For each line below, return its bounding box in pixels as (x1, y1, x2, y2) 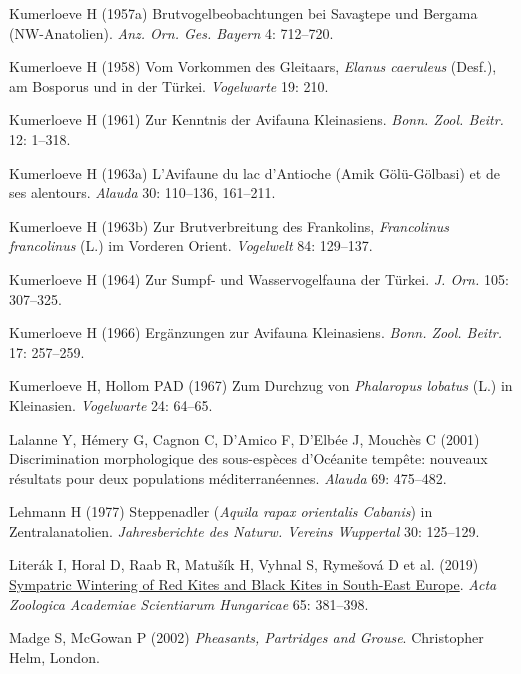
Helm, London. (9, 646, 100, 667)
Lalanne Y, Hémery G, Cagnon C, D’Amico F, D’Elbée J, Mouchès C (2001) (9, 428, 480, 449)
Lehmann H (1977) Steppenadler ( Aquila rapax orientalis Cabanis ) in (9, 501, 433, 522)
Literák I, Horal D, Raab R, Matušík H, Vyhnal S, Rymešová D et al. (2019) (9, 554, 479, 575)
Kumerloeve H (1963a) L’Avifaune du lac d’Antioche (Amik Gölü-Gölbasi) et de (9, 162, 500, 183)
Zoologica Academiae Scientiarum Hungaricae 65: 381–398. (9, 593, 369, 614)
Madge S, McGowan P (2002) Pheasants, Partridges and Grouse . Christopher (9, 627, 484, 648)
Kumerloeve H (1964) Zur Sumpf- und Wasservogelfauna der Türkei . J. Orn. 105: (9, 268, 509, 289)
